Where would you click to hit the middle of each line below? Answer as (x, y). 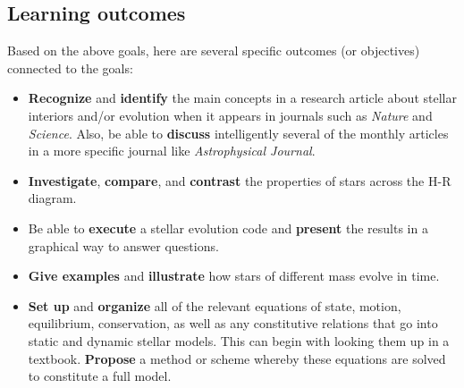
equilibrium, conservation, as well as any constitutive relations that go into (233, 323)
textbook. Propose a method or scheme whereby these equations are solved (237, 358)
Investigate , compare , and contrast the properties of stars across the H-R (240, 180)
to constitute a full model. (100, 376)
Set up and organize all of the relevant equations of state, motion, (215, 305)
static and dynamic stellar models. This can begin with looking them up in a (239, 340)
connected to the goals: (70, 67)
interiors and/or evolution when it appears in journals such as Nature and (230, 115)
